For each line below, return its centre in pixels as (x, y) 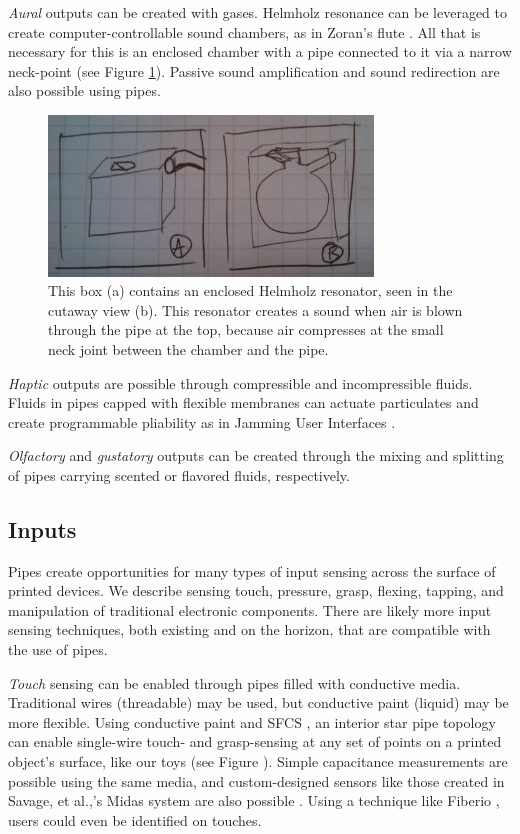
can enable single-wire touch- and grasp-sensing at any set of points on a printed (255, 741)
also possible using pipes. (84, 90)
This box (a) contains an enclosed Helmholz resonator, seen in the (250, 290)
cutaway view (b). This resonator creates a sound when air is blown (255, 309)
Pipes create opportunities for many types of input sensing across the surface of (252, 570)
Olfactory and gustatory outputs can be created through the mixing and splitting (256, 455)
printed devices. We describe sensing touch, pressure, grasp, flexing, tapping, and (256, 590)
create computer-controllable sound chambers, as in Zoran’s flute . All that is (244, 31)
